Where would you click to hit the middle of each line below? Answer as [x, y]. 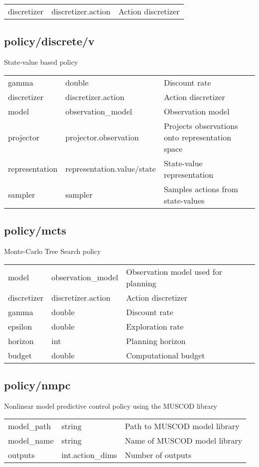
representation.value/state [111, 169]
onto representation [197, 137]
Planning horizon [156, 341]
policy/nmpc [37, 385]
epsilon [20, 326]
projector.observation [102, 137]
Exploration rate [155, 326]
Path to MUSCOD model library [182, 426]
